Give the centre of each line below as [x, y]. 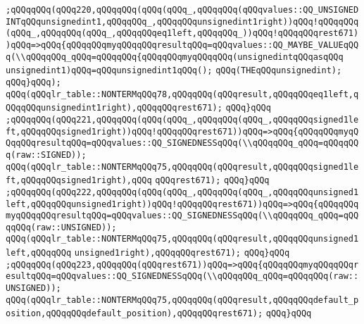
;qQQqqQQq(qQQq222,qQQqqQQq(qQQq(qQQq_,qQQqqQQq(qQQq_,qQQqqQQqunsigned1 [182, 192]
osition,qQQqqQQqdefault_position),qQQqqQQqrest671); [134, 314]
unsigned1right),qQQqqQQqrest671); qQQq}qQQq [182, 253]
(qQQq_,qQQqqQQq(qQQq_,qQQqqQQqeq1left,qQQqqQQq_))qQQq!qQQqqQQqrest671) [182, 33]
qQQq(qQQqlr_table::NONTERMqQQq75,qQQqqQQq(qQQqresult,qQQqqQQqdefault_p [182, 300]
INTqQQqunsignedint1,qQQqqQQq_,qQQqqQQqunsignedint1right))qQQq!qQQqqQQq [182, 21]
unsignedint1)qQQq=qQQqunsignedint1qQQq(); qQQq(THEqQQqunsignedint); [174, 71]
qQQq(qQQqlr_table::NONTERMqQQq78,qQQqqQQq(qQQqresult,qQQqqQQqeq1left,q [182, 94]
